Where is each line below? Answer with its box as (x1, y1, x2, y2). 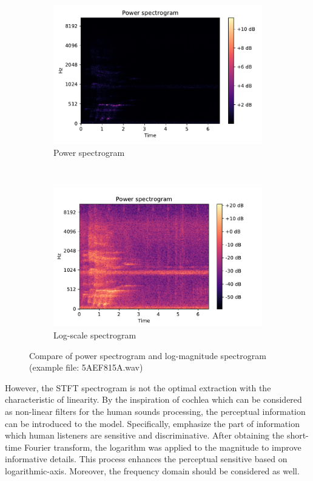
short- (286, 429, 309, 442)
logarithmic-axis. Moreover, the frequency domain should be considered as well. (5, 464, 300, 477)
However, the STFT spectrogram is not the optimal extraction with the (5, 381, 271, 394)
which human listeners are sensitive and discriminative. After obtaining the (5, 429, 284, 442)
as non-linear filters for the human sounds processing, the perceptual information (5, 405, 306, 417)
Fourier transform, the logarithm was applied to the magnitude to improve (24, 440, 301, 453)
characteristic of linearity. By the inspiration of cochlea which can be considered (5, 393, 302, 406)
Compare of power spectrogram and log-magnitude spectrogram (29, 349, 266, 362)
